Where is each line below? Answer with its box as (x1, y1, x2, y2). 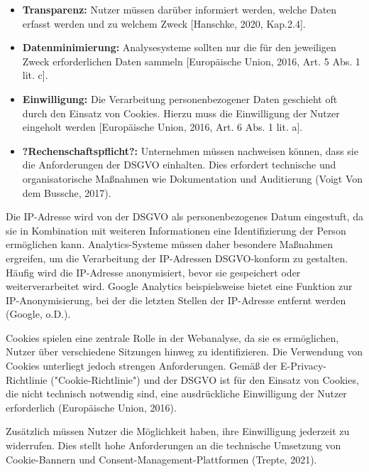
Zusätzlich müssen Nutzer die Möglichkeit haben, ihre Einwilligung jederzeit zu (6, 424, 350, 439)
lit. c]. (22, 68, 48, 82)
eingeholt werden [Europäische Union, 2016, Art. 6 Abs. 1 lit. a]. (22, 119, 303, 134)
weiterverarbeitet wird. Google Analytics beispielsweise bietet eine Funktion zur (6, 279, 353, 294)
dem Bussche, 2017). (22, 185, 111, 200)
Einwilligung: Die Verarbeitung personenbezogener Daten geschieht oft (22, 91, 338, 106)
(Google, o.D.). (6, 306, 71, 321)
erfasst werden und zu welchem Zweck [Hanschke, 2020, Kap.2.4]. (22, 16, 306, 31)
